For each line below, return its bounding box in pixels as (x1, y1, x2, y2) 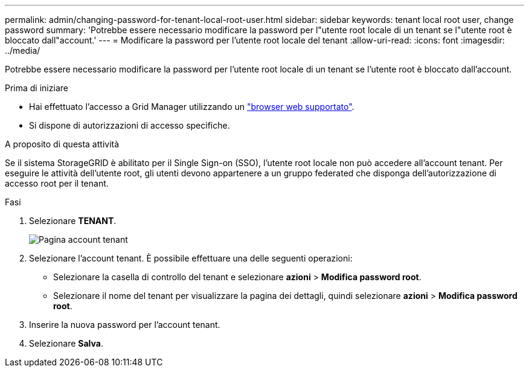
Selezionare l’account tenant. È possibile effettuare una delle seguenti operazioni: (29, 253, 353, 263)
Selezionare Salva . (29, 338, 103, 348)
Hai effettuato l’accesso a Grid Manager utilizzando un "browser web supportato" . (29, 101, 354, 112)
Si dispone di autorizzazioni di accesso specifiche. (29, 120, 230, 130)
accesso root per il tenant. (5, 178, 109, 188)
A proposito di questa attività (5, 139, 120, 149)
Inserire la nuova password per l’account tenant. (29, 319, 220, 330)
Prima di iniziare (5, 83, 68, 93)
